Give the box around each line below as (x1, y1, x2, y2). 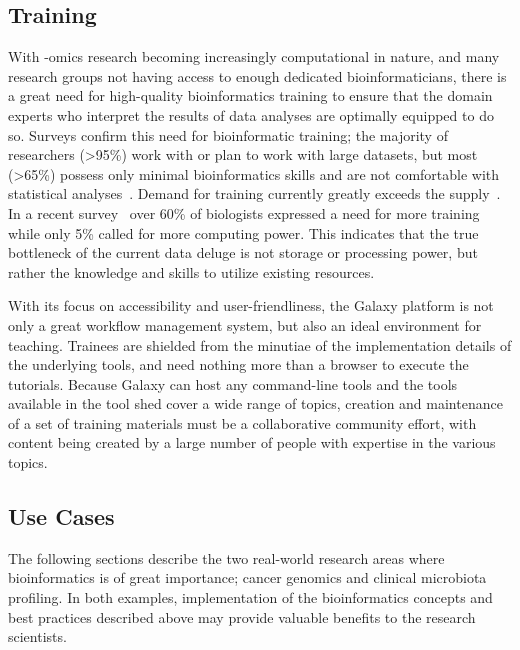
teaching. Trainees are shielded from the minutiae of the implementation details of (8, 334, 512, 355)
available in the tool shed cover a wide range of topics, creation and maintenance (8, 393, 503, 414)
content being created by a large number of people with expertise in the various (8, 432, 496, 453)
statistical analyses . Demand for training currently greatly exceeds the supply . (8, 183, 501, 204)
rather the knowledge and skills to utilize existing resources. (8, 261, 375, 282)
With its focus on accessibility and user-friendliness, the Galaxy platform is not (8, 295, 494, 316)
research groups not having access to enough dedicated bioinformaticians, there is (8, 65, 507, 86)
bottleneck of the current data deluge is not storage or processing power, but (8, 242, 478, 263)
